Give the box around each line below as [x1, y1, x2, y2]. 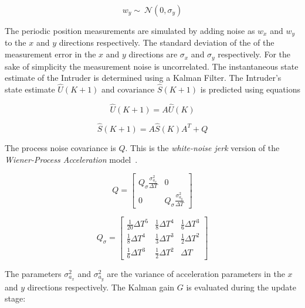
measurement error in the [5, 48, 96, 60]
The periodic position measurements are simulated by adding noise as [5, 25, 255, 36]
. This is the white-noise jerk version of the [125, 141, 280, 153]
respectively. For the [218, 48, 290, 60]
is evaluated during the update [186, 280, 296, 293]
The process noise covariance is [5, 141, 116, 153]
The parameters [5, 267, 62, 279]
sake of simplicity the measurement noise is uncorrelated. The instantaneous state [5, 60, 299, 72]
